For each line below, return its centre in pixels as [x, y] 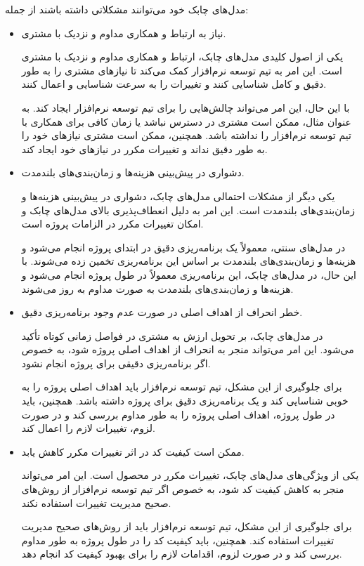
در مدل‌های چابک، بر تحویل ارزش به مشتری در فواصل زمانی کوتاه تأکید [172, 335]
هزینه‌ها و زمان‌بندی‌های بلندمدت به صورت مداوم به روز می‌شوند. [157, 288]
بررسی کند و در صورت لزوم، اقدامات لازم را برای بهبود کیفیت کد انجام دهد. [182, 554]
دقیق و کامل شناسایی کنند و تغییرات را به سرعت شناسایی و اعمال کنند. [174, 84]
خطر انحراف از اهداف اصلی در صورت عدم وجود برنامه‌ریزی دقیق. [162, 312]
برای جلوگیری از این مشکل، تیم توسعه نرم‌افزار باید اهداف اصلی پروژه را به [182, 387]
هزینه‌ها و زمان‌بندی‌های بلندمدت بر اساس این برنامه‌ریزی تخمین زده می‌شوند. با [189, 261]
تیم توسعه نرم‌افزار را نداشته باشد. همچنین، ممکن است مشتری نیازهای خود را [186, 135]
